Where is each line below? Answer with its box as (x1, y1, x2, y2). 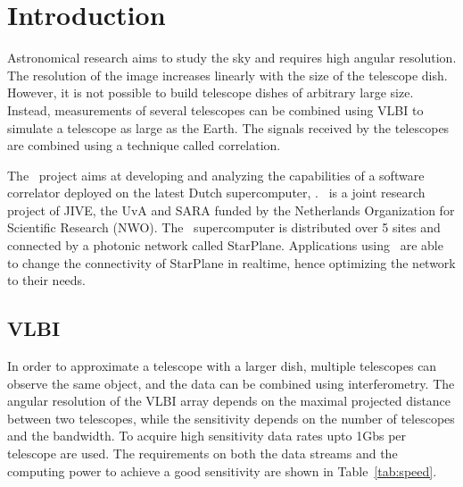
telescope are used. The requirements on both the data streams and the (7, 444, 398, 463)
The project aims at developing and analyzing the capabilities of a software (7, 165, 425, 184)
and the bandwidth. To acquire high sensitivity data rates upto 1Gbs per (7, 426, 407, 445)
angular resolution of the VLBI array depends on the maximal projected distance (7, 391, 451, 410)
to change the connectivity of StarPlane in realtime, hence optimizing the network (7, 253, 456, 272)
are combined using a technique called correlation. (7, 136, 281, 155)
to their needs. (7, 271, 87, 290)
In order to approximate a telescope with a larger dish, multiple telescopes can (7, 357, 437, 375)
